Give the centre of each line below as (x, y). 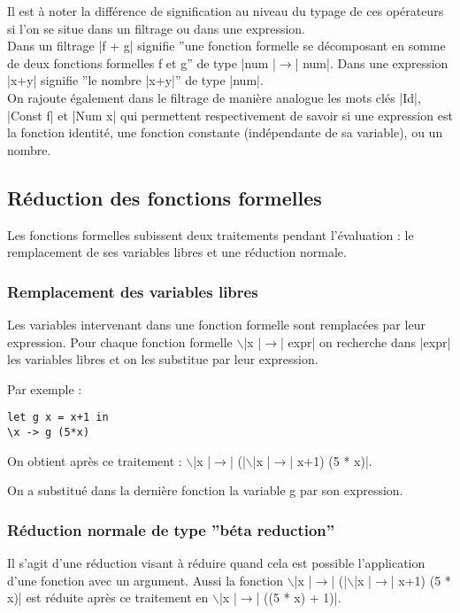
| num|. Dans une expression (372, 62)
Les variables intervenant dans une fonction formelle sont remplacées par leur (216, 324)
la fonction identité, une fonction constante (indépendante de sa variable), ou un (225, 132)
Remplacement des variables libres (133, 291)
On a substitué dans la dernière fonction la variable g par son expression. (205, 490)
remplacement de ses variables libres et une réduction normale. (177, 252)
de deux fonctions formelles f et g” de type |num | (142, 62)
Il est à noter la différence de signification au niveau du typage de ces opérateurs (226, 11)
